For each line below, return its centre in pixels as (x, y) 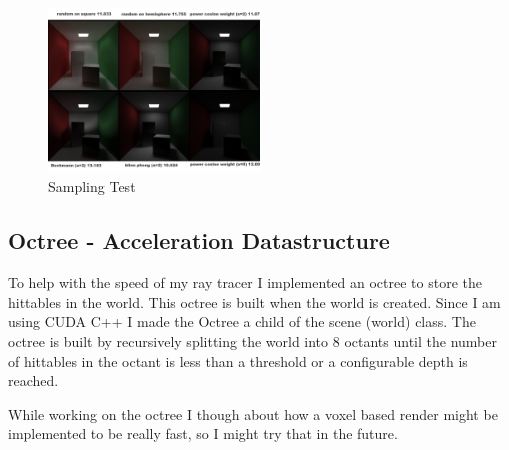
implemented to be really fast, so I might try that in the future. (203, 433)
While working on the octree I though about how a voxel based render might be (253, 413)
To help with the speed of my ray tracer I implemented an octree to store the (245, 282)
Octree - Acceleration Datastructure (199, 240)
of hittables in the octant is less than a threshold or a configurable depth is (238, 360)
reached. (33, 380)
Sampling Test (92, 186)
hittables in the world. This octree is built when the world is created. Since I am (254, 301)
